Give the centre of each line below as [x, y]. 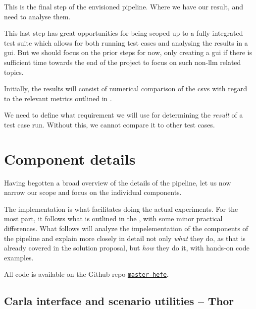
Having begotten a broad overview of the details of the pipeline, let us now [118, 182]
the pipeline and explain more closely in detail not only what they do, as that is [125, 238]
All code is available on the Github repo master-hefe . [86, 274]
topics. [14, 72]
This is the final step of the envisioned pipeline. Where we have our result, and [124, 6]
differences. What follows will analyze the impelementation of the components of [126, 228]
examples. [19, 257]
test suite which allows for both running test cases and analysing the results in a [126, 42]
